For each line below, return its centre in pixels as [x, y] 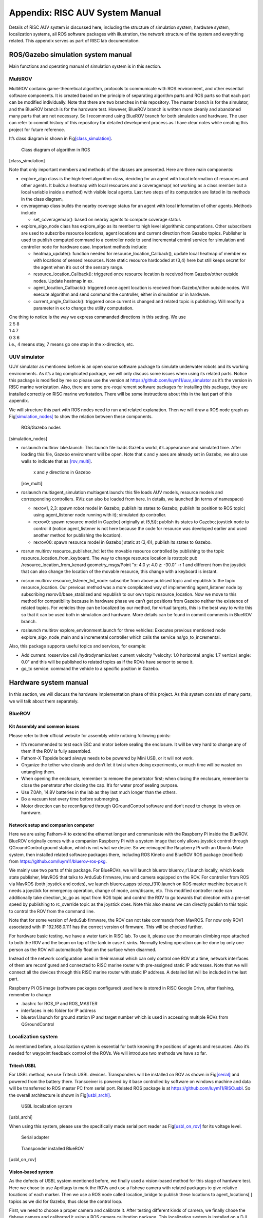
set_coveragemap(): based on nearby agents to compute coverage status [107, 220]
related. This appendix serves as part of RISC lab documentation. [74, 41]
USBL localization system [47, 1106]
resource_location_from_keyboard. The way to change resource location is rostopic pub [109, 558]
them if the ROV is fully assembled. [56, 751]
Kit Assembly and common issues [44, 726]
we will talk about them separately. [44, 701]
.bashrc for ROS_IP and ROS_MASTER [59, 1004]
